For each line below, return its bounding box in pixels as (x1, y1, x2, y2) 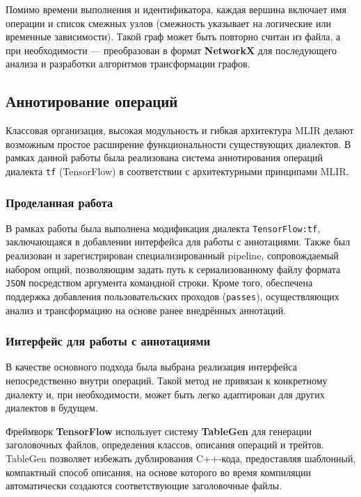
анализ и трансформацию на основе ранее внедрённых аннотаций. (6, 302, 287, 317)
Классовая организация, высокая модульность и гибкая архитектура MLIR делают (6, 123, 354, 138)
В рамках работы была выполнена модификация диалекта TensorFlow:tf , (6, 220, 321, 235)
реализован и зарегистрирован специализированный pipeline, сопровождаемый (6, 248, 339, 263)
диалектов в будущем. (6, 400, 98, 415)
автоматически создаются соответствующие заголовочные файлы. (6, 478, 282, 493)
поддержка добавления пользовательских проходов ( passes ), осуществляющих (6, 288, 339, 303)
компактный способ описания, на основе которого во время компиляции (6, 464, 312, 479)
